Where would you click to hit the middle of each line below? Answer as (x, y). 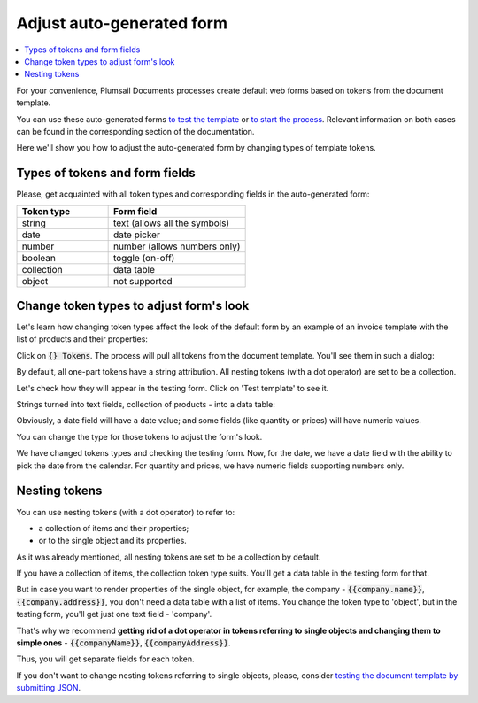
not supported (143, 281)
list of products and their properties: (82, 339)
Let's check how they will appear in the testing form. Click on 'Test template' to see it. (173, 388)
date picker (137, 235)
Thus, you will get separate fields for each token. (105, 659)
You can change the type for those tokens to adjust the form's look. (139, 436)
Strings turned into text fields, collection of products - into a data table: (146, 405)
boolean (39, 258)
